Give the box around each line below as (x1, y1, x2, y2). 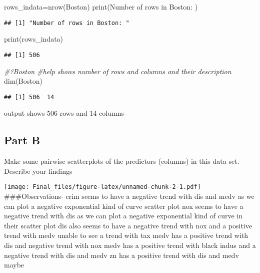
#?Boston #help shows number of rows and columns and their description (4, 66, 231, 76)
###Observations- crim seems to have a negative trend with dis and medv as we (4, 190, 254, 201)
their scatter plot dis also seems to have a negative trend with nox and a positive (4, 220, 252, 230)
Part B (4, 132, 40, 148)
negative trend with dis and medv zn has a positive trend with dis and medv (4, 249, 239, 260)
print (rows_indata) (4, 34, 63, 44)
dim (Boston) (4, 76, 42, 86)
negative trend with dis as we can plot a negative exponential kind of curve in (4, 210, 243, 221)
